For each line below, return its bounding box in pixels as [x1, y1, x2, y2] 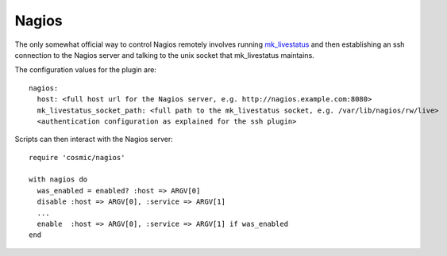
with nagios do [29, 175, 88, 184]
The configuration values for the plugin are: [14, 65, 156, 75]
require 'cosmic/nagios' [29, 153, 125, 162]
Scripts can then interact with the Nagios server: [14, 135, 174, 144]
